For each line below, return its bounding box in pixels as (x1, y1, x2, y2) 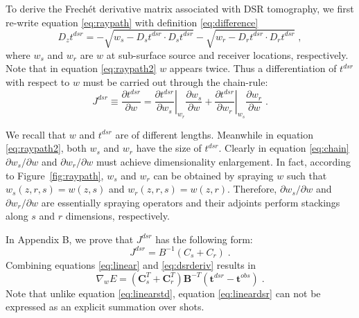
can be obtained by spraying (153, 168, 274, 182)
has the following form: (155, 231, 253, 246)
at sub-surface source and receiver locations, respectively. (106, 47, 349, 62)
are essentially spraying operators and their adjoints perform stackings (41, 195, 340, 209)
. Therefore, (227, 182, 277, 196)
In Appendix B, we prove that (6, 231, 134, 246)
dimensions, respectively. (65, 209, 170, 223)
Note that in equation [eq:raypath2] (6, 61, 157, 76)
